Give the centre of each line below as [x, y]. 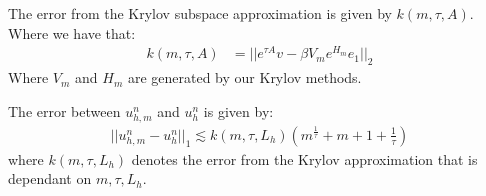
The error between [64, 110]
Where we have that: [72, 32]
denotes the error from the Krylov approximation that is [304, 158]
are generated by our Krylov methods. [244, 77]
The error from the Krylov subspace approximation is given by [200, 13]
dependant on [50, 178]
